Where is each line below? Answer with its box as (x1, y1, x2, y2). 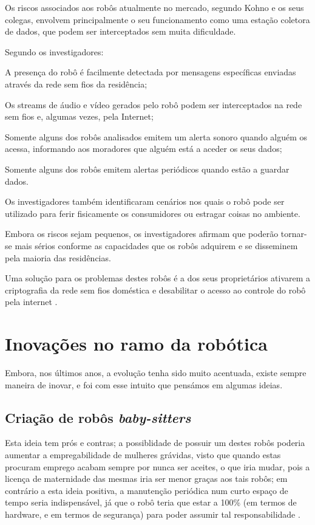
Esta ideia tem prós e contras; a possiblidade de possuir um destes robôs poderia (5, 436, 305, 449)
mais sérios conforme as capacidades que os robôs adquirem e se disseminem (15, 239, 298, 252)
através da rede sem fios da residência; (5, 77, 147, 90)
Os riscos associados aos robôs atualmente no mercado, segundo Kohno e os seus (5, 1, 304, 13)
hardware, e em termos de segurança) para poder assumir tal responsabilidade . (5, 507, 300, 520)
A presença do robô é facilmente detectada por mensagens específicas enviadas (5, 66, 296, 78)
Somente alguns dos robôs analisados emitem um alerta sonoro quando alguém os (5, 130, 308, 143)
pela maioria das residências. (5, 251, 111, 264)
